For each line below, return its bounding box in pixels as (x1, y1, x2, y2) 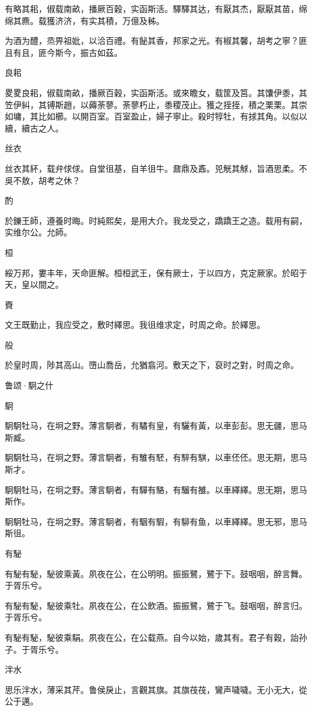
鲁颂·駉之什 (5, 379, 53, 392)
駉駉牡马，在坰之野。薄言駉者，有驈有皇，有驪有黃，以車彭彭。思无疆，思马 (5, 419, 307, 432)
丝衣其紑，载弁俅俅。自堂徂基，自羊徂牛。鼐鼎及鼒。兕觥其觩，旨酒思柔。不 (5, 162, 307, 174)
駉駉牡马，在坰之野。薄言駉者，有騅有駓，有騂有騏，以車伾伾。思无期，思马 (5, 451, 307, 464)
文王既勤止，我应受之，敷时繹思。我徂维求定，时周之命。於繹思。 (5, 318, 265, 331)
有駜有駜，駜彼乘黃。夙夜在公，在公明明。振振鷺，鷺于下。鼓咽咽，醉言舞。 (5, 567, 307, 579)
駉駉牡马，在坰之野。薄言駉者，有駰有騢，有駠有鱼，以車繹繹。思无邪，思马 (5, 515, 307, 527)
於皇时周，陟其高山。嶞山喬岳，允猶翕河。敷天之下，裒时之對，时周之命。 (5, 359, 299, 371)
